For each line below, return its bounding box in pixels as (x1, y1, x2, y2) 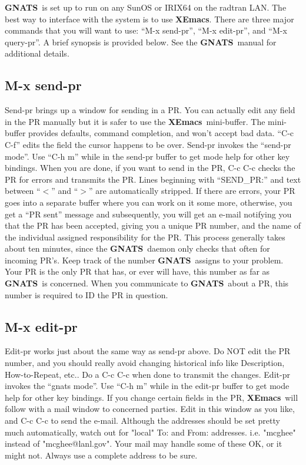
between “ (5, 184, 41, 197)
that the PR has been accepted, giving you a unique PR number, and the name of (5, 219, 301, 232)
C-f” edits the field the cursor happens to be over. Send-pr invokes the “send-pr (5, 138, 291, 150)
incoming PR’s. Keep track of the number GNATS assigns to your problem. (5, 253, 284, 266)
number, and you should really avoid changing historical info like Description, (5, 357, 285, 369)
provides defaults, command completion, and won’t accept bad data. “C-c (28, 127, 294, 139)
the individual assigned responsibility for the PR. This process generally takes (5, 230, 285, 243)
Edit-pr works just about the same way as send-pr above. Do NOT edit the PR (5, 345, 291, 357)
